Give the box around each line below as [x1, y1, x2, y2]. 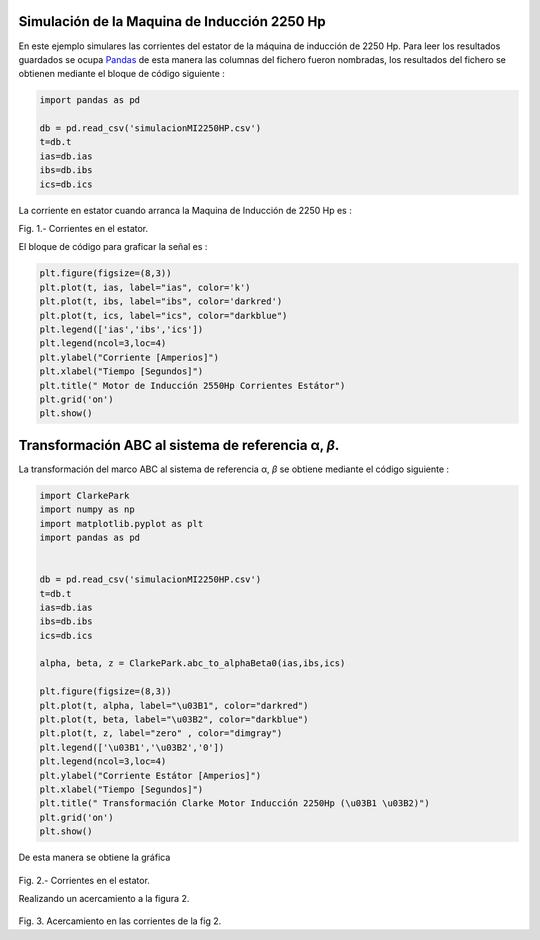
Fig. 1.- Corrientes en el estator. [18, 223, 149, 234]
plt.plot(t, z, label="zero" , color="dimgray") [39, 728, 283, 739]
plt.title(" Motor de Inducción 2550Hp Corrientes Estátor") [39, 380, 346, 391]
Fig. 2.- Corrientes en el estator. [18, 874, 150, 886]
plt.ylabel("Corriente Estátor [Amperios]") [39, 770, 262, 781]
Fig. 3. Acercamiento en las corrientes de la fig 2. [18, 915, 222, 927]
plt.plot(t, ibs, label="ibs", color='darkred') [39, 296, 283, 307]
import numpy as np [39, 504, 135, 515]
